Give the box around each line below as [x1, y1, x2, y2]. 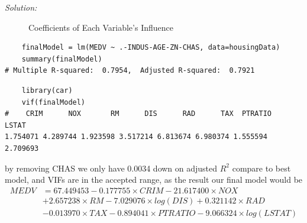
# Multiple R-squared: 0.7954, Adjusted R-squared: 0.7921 [5, 66, 255, 75]
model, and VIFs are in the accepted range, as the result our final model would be [5, 173, 303, 186]
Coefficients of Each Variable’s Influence [28, 21, 173, 33]
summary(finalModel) [21, 54, 102, 63]
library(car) [21, 86, 73, 95]
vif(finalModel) [21, 98, 86, 106]
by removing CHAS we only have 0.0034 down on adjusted [5, 161, 218, 174]
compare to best [232, 161, 291, 174]
